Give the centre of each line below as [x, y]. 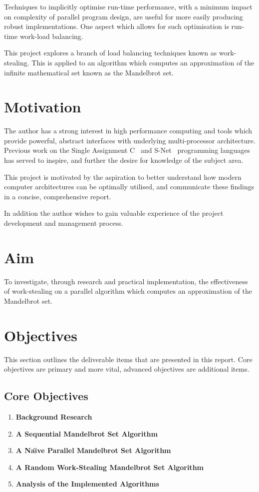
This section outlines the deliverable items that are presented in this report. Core [128, 359]
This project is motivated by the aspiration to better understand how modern [123, 177]
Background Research [54, 417]
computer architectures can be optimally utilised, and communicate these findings [129, 187]
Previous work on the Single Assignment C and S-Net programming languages [127, 150]
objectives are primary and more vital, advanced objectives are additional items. [127, 369]
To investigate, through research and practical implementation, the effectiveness [126, 281]
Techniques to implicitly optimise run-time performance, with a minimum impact [128, 6]
